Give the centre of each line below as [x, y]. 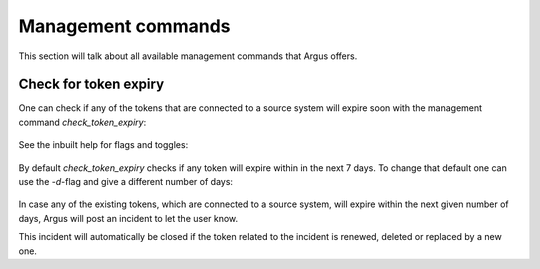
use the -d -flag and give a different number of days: [126, 182]
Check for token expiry [91, 84]
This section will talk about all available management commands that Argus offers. [188, 56]
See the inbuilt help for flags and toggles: [103, 145]
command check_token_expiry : [82, 122]
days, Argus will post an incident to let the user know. [128, 218]
